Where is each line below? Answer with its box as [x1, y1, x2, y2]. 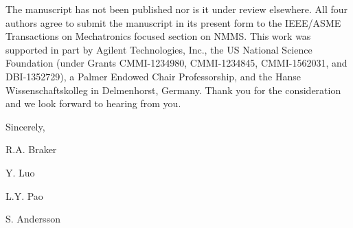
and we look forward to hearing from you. [5, 96, 181, 111]
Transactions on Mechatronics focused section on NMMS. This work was [5, 29, 311, 43]
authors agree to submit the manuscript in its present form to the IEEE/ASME [5, 15, 341, 30]
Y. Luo [5, 165, 35, 179]
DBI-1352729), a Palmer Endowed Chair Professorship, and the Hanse [5, 69, 301, 83]
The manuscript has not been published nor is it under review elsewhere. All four [5, 2, 348, 16]
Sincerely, [5, 119, 45, 133]
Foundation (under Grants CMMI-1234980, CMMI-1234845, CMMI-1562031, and [5, 56, 348, 70]
